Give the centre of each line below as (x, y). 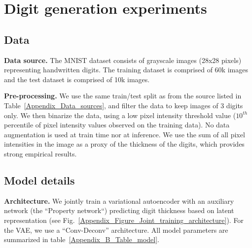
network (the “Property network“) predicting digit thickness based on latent (119, 210)
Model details (39, 180)
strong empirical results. (40, 153)
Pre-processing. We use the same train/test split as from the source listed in (123, 96)
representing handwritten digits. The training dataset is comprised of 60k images (126, 70)
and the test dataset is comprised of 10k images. (77, 79)
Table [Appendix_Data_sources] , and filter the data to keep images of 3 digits (124, 105)
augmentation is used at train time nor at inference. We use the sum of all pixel (125, 134)
